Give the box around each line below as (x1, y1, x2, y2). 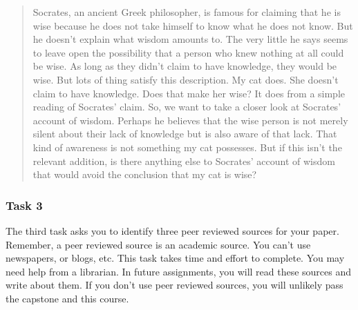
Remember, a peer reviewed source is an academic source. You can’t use (6, 237, 311, 251)
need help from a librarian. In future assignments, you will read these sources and (6, 264, 352, 278)
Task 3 (6, 196, 43, 213)
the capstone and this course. (6, 291, 129, 305)
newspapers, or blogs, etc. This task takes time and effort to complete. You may (6, 251, 345, 265)
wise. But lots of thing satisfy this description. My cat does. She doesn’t (32, 72, 339, 86)
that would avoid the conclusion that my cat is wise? (32, 167, 257, 182)
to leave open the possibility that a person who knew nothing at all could (32, 45, 344, 59)
